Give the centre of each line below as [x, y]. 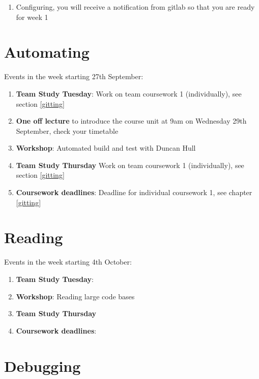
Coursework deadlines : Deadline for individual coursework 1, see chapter [134, 192]
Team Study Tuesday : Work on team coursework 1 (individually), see [129, 93]
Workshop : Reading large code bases [75, 296]
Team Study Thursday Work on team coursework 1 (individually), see [130, 165]
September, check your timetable [67, 131]
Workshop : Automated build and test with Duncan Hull [106, 148]
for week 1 [32, 17]
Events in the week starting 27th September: [74, 76]
